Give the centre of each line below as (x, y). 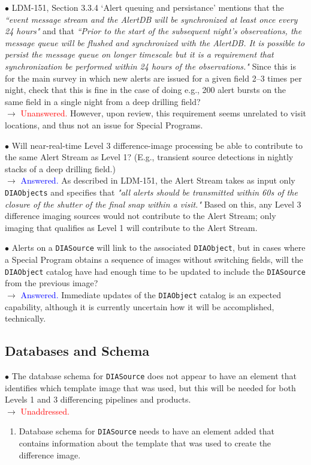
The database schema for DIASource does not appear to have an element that (154, 375)
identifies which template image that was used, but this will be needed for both (150, 387)
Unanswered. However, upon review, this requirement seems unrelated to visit (164, 113)
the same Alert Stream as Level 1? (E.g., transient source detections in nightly (149, 157)
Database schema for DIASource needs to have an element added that (147, 431)
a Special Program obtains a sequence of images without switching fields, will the (154, 259)
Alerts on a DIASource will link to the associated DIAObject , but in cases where (158, 247)
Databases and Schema (77, 351)
